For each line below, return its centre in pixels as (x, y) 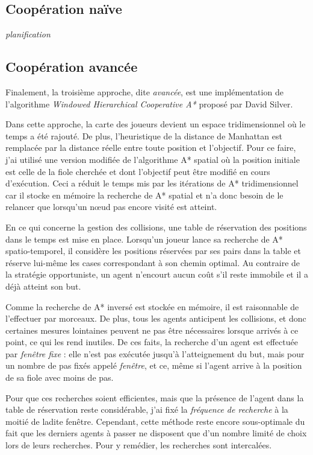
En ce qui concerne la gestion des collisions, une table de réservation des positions (156, 227)
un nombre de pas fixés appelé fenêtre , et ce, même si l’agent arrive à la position (154, 365)
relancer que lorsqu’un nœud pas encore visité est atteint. (111, 207)
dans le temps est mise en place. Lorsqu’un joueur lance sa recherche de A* (144, 239)
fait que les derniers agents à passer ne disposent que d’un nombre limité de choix (156, 433)
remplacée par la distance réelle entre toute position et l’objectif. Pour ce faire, (151, 148)
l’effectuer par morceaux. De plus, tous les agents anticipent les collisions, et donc (156, 318)
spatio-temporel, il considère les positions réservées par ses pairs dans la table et (153, 251)
